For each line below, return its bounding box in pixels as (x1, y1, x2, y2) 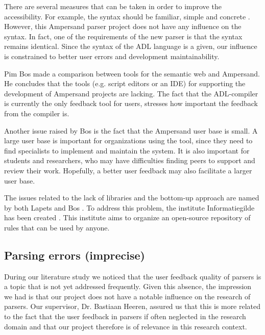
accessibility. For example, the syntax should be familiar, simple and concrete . (4, 11, 250, 21)
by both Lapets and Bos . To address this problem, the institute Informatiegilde (4, 202, 255, 213)
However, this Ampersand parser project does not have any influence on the (4, 21, 242, 32)
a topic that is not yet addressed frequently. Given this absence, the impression (4, 281, 252, 292)
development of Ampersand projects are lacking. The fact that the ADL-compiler (4, 88, 258, 98)
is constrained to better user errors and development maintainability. (4, 50, 220, 61)
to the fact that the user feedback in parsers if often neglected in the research (4, 311, 246, 322)
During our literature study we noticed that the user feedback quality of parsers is (4, 271, 261, 281)
